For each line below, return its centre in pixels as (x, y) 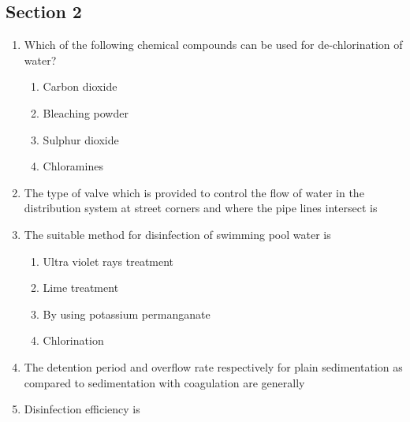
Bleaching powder (86, 112)
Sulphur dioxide (81, 139)
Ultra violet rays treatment (108, 261)
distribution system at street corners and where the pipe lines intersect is (201, 208)
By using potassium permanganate (127, 314)
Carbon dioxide (80, 86)
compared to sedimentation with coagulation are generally (164, 382)
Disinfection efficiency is (82, 409)
